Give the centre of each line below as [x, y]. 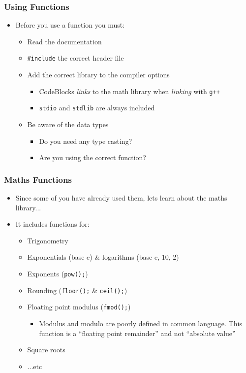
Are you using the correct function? [92, 157]
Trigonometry [48, 240]
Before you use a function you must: [70, 25]
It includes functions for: [52, 224]
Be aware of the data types [68, 124]
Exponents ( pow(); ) [58, 273]
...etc [35, 366]
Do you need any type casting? [86, 141]
